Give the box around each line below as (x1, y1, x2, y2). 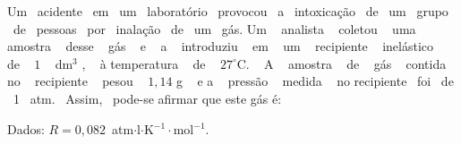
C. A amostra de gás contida (236, 54, 447, 72)
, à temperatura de (81, 54, 206, 72)
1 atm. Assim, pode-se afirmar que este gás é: (13, 89, 282, 107)
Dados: (7, 119, 45, 138)
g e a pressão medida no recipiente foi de (176, 72, 454, 90)
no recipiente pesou (7, 72, 133, 90)
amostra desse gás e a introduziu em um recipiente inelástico (7, 37, 434, 55)
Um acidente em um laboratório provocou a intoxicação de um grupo (7, 2, 448, 20)
